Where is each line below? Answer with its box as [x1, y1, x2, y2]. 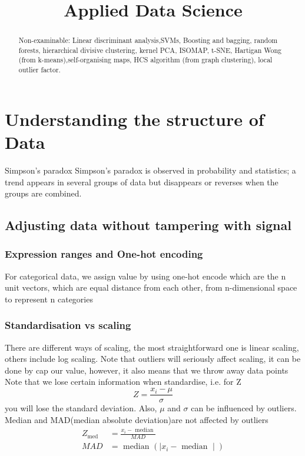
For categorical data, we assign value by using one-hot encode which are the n [5, 269, 286, 282]
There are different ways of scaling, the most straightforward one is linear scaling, [5, 341, 299, 353]
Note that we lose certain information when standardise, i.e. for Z [5, 375, 241, 388]
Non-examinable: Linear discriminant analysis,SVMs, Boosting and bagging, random [18, 35, 278, 45]
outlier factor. [18, 65, 61, 75]
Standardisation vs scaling [5, 318, 131, 332]
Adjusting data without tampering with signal [5, 216, 291, 234]
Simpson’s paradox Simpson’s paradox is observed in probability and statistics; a [5, 164, 296, 176]
